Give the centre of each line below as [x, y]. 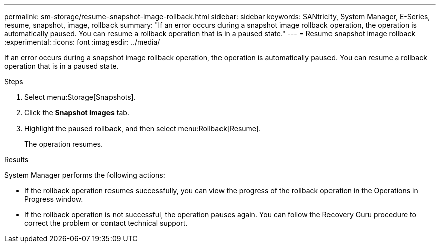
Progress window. [54, 199]
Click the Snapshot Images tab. [77, 113]
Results [16, 159]
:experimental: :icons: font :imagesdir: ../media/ [82, 42]
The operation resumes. [64, 144]
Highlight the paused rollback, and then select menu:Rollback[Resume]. [143, 128]
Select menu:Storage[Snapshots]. [80, 97]
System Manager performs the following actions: [85, 175]
